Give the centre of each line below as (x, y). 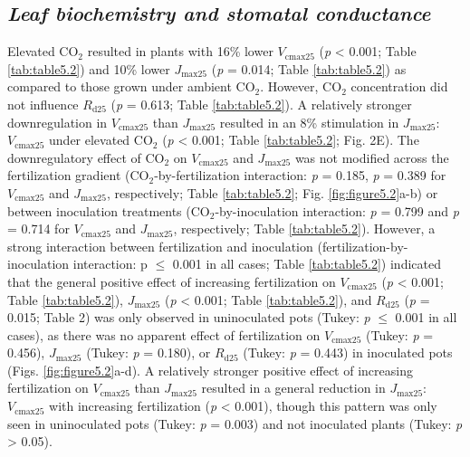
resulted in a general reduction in (293, 388)
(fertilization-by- (363, 246)
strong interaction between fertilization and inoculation (160, 246)
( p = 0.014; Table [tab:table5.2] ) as (309, 68)
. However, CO (301, 86)
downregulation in (58, 122)
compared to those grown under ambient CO (131, 86)
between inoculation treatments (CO (109, 210)
